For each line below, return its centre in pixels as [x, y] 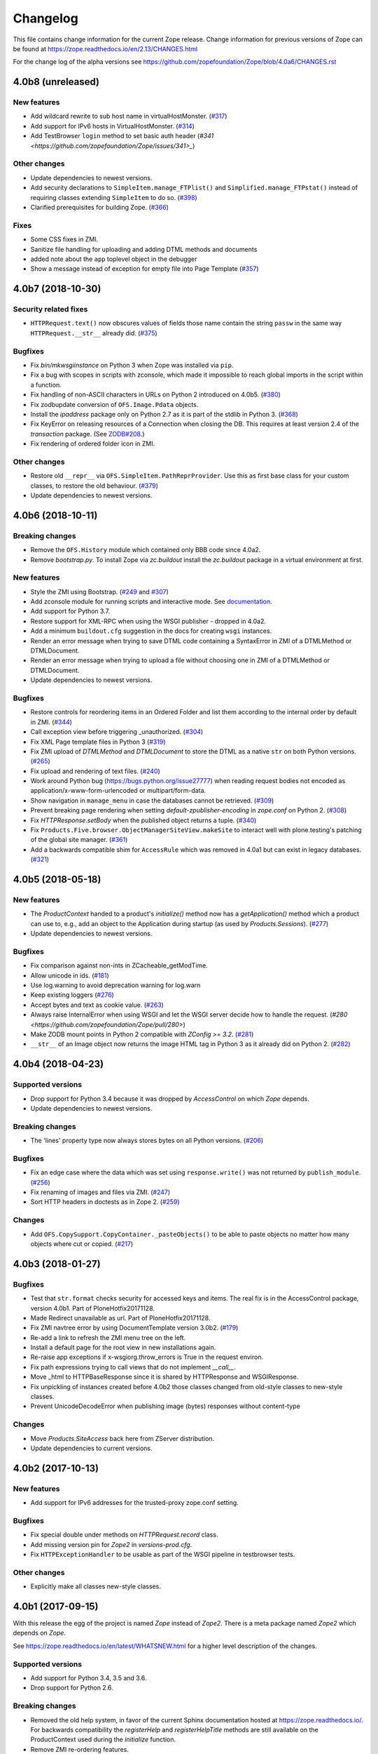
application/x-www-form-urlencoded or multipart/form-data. [118, 791]
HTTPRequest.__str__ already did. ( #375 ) [94, 333]
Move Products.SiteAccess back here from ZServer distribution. [122, 1438]
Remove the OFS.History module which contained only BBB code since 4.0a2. [146, 550]
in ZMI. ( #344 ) [51, 722]
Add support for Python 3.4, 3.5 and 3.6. [89, 1678]
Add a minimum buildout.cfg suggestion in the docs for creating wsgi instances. [151, 631]
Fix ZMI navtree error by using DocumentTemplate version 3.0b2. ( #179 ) [134, 1328]
